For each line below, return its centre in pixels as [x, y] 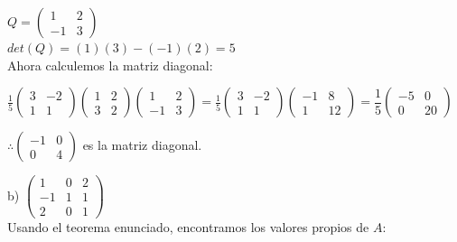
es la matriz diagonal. [142, 145]
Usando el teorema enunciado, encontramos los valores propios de [188, 227]
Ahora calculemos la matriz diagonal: [110, 65]
